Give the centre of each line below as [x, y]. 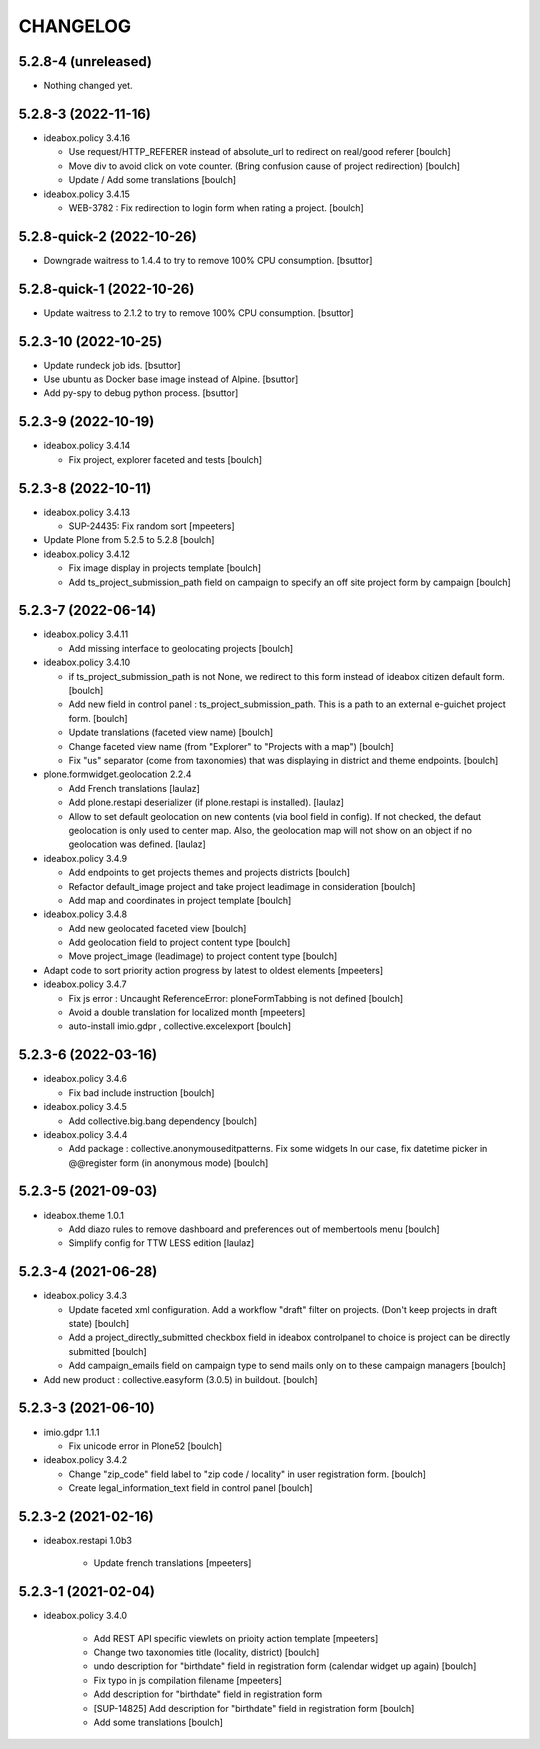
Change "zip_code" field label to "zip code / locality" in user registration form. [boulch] [247, 1474]
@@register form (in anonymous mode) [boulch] [168, 1162]
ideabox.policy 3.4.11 [86, 634]
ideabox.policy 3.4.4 [85, 1134]
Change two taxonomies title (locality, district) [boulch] [206, 1652]
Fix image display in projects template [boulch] [165, 568]
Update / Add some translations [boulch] [152, 180]
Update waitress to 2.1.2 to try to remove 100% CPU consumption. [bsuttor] [198, 312]
